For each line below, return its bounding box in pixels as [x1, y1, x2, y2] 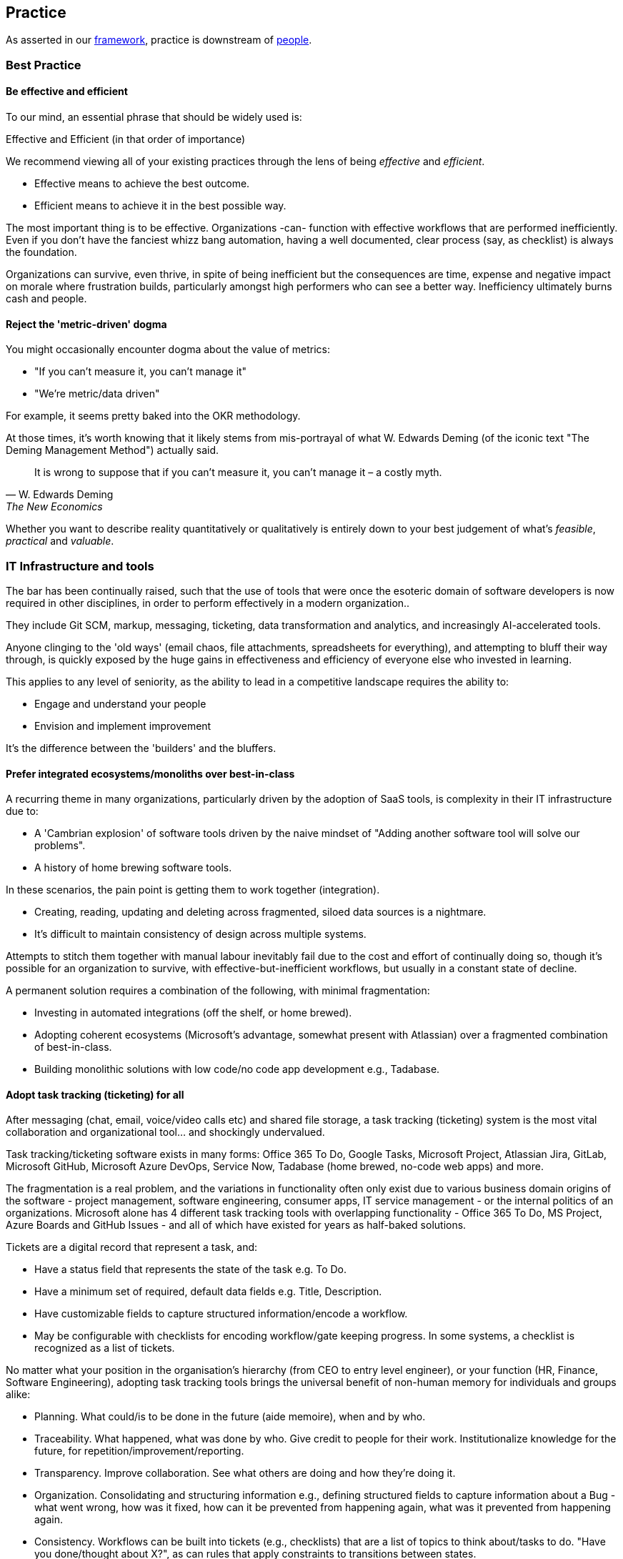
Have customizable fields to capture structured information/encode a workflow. [34, 1307, 408, 1320]
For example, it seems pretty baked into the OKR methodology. [6, 410, 301, 422]
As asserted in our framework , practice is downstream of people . [6, 34, 312, 46]
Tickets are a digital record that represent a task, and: [6, 1241, 258, 1254]
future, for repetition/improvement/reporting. [34, 1445, 244, 1457]
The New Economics [6, 500, 103, 513]
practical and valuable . [6, 535, 114, 548]
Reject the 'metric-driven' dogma [6, 317, 167, 330]
